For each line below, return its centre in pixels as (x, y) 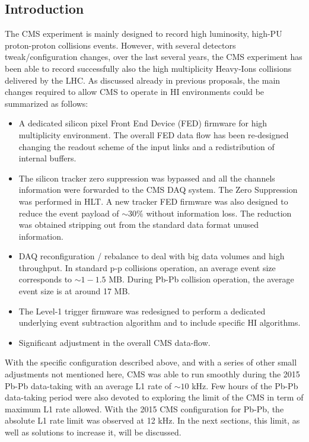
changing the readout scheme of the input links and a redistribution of (146, 146)
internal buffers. (47, 158)
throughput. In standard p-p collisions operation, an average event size (147, 267)
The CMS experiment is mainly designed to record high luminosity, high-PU (144, 34)
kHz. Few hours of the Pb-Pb (245, 385)
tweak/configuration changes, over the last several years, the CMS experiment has (154, 57)
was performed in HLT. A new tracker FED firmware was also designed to (153, 201)
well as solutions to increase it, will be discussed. (93, 432)
